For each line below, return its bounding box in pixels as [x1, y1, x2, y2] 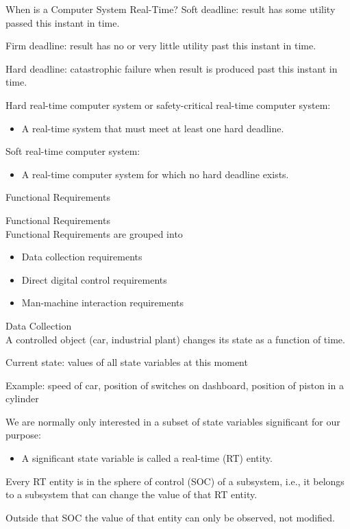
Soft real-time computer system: [5, 144, 140, 158]
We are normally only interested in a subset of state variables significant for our [5, 414, 340, 428]
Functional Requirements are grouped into [5, 226, 183, 241]
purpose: [5, 428, 41, 442]
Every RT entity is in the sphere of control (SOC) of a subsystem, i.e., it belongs [5, 473, 345, 488]
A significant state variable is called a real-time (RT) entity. [21, 451, 273, 465]
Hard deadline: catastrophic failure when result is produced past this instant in [5, 61, 338, 75]
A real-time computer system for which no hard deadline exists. [21, 167, 289, 181]
